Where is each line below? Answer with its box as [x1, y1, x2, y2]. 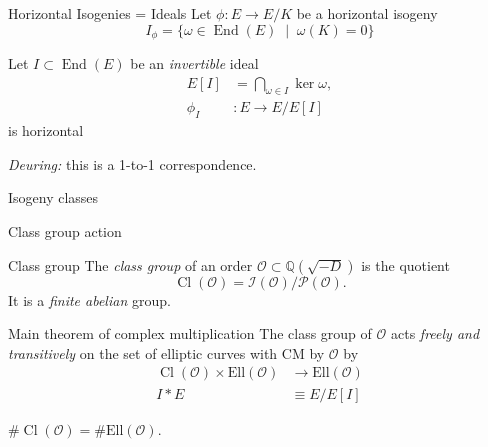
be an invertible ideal [130, 53, 259, 74]
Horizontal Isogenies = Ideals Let [8, 3, 212, 23]
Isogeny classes [8, 187, 99, 208]
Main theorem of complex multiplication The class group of [8, 323, 372, 344]
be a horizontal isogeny [296, 3, 438, 23]
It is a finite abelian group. [8, 289, 171, 310]
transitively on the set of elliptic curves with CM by [8, 342, 325, 363]
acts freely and [390, 323, 480, 344]
